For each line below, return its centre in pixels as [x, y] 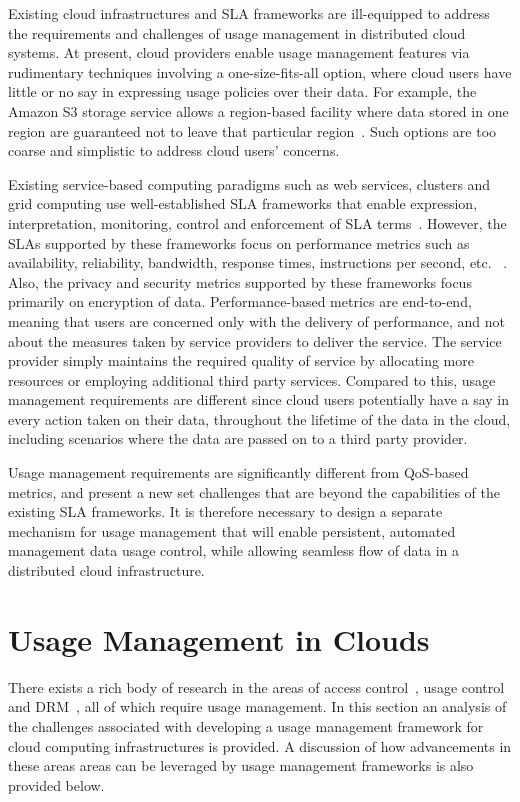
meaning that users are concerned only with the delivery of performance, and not [257, 320]
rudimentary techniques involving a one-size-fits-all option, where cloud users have [260, 71]
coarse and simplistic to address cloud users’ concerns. [174, 150]
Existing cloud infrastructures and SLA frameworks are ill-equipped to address [249, 13]
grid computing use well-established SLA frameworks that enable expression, [243, 203]
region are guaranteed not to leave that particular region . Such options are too [252, 130]
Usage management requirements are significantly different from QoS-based [238, 472]
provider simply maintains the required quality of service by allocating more [241, 360]
